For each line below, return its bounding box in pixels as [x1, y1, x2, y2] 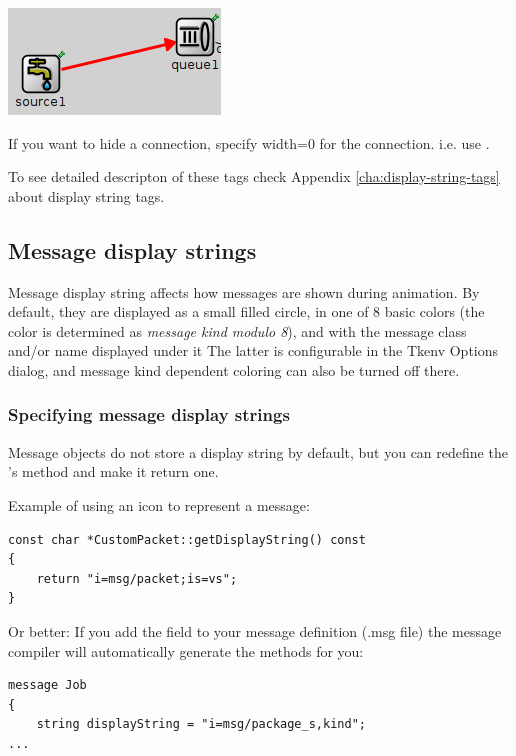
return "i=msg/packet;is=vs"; [36, 571, 238, 586]
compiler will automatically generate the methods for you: [8, 640, 364, 661]
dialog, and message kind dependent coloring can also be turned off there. [8, 359, 460, 380]
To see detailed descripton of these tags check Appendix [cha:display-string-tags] [8, 166, 500, 187]
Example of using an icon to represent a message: [8, 494, 310, 515]
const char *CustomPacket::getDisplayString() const [8, 532, 366, 547]
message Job [8, 678, 87, 693]
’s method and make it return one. [8, 461, 219, 482]
